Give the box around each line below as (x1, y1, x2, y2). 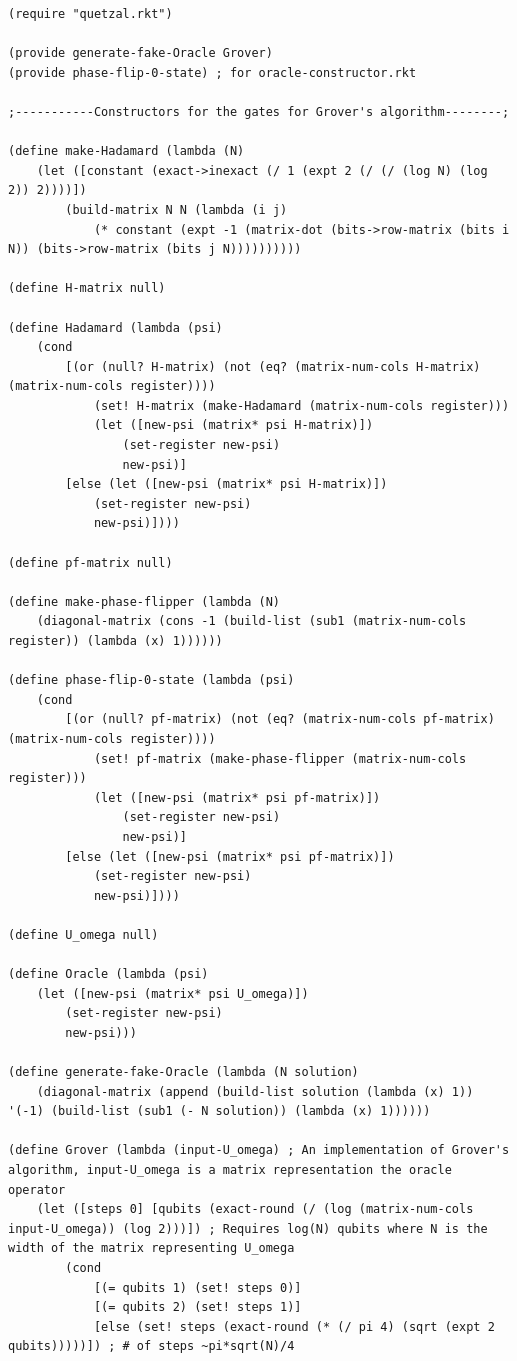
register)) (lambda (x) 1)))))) (8, 634, 223, 648)
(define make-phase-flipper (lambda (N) (8, 594, 281, 609)
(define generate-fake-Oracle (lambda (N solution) (8, 1065, 359, 1080)
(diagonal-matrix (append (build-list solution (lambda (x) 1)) (36, 1084, 474, 1099)
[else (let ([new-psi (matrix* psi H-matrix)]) (65, 477, 388, 492)
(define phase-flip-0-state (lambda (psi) (8, 673, 295, 688)
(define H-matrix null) (8, 281, 166, 296)
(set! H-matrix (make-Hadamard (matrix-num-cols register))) (93, 398, 510, 413)
